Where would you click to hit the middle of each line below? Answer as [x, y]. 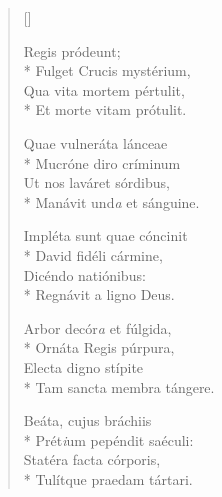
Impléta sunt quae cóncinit [105, 235]
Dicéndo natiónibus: [84, 274]
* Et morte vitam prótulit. [105, 109]
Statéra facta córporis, [92, 459]
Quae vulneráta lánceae [95, 142]
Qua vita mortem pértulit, [104, 89]
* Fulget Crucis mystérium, [107, 70]
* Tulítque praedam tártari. [108, 478]
